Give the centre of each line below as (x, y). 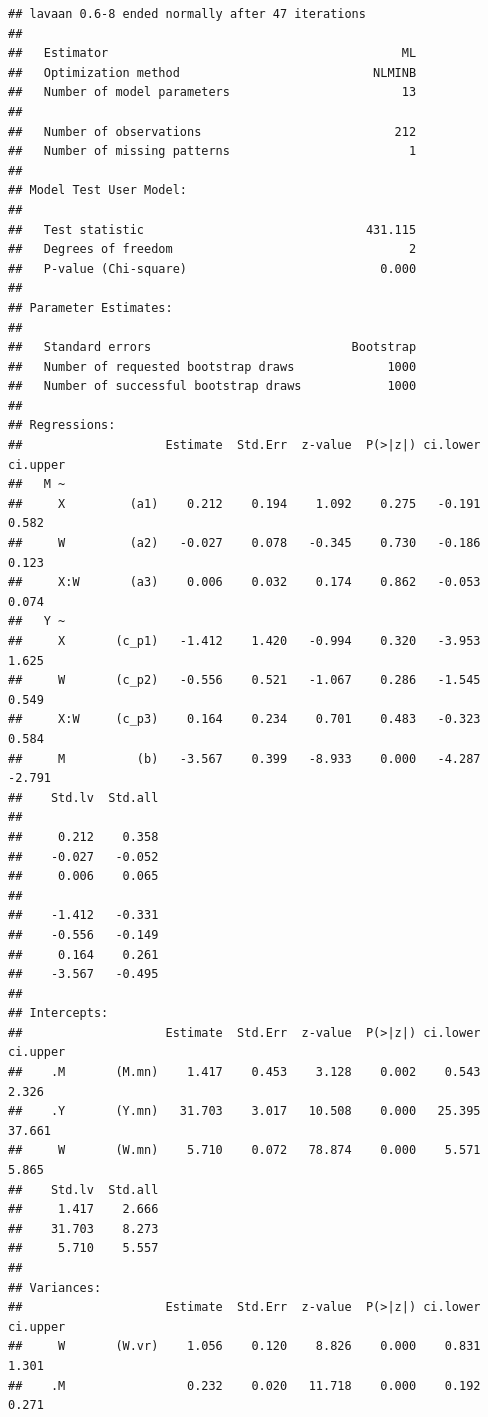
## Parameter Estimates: (90, 307)
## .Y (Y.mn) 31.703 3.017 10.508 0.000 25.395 (244, 1111)
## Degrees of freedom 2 (212, 249)
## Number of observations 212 (212, 131)
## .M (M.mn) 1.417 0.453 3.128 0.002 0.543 (244, 1072)
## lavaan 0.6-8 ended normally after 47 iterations (187, 14)
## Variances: (55, 1287)
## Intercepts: (58, 1013)
